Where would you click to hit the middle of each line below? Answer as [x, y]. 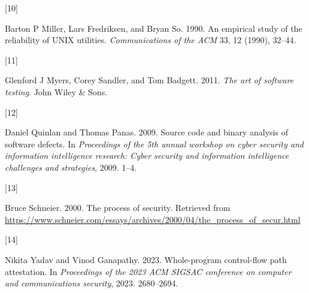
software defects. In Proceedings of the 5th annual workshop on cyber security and [154, 144]
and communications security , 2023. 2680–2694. [92, 283]
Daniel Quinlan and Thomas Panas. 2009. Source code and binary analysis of [146, 132]
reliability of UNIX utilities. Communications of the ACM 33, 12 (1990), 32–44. [151, 40]
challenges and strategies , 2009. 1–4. [71, 167]
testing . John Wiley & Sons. [56, 91]
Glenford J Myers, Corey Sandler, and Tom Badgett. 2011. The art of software [149, 80]
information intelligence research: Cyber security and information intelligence [147, 155]
